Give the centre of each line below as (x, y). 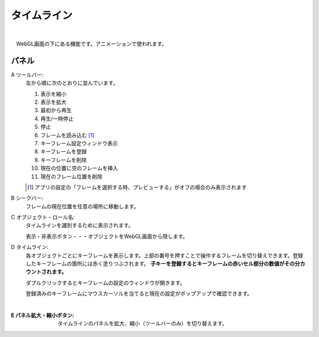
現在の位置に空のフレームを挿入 (79, 168)
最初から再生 (56, 110)
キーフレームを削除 (64, 160)
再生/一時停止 (57, 119)
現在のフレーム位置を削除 (71, 176)
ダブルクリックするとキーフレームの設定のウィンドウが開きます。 (105, 283)
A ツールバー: (27, 74)
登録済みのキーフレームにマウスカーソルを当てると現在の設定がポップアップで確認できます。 (139, 294)
